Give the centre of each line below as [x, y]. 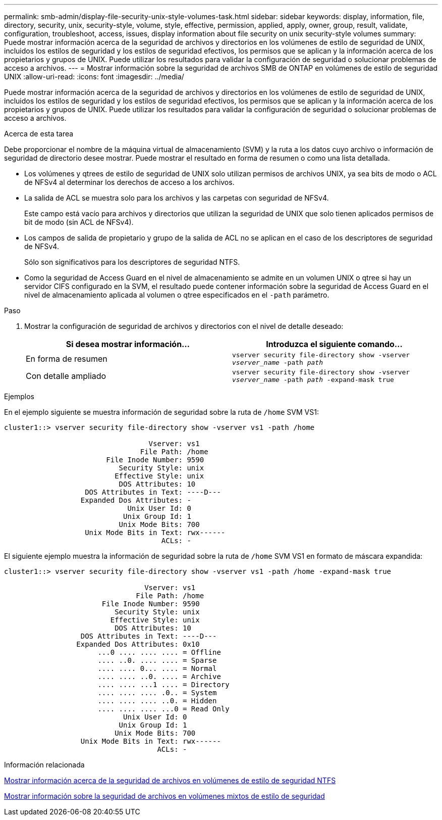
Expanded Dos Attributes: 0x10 [138, 644]
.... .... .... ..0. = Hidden [157, 701]
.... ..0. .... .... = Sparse [157, 660]
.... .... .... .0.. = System [157, 693]
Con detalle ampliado [66, 376]
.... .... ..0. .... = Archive [159, 677]
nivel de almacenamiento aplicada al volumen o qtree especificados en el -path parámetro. [177, 295]
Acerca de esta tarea [39, 134]
